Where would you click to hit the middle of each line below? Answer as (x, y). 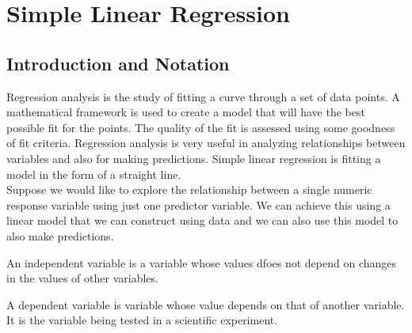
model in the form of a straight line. (94, 174)
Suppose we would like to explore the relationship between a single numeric (189, 189)
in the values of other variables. (82, 278)
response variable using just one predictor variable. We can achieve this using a (198, 204)
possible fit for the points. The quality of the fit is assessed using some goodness (201, 127)
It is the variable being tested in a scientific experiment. (142, 320)
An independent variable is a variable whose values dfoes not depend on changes (202, 262)
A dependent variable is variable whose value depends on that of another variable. (206, 304)
